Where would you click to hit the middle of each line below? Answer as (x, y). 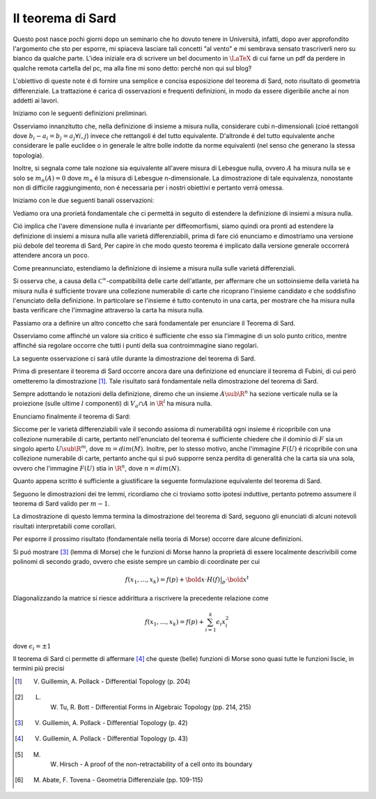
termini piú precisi (39, 669)
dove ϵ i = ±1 (32, 647)
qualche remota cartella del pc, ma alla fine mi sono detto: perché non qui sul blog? (132, 68)
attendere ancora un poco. (51, 255)
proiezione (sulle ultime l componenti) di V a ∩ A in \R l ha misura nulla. (112, 404)
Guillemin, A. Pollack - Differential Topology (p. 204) (116, 681)
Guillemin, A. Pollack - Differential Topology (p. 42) (115, 722)
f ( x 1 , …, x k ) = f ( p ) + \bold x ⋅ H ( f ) (173, 580)
